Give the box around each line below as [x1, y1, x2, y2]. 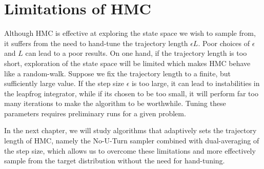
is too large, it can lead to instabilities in [131, 78, 260, 89]
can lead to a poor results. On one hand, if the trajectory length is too [25, 48, 247, 58]
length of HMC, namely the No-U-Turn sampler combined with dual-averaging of [4, 135, 259, 146]
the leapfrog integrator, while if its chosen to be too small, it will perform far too [4, 88, 258, 98]
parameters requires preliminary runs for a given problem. [4, 108, 186, 118]
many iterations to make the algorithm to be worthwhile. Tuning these [4, 98, 226, 109]
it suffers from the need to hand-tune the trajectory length [4, 37, 188, 48]
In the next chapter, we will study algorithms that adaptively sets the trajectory [4, 125, 257, 136]
